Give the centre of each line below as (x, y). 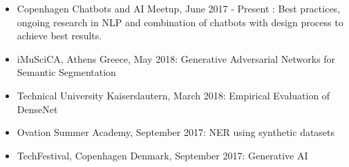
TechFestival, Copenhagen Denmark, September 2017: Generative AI (162, 155)
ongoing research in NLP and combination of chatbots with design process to (180, 22)
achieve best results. (59, 36)
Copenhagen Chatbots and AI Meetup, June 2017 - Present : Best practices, (179, 8)
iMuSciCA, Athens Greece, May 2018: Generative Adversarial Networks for (176, 58)
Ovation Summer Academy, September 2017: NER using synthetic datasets (176, 132)
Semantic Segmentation (66, 72)
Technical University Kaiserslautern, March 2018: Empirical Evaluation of (173, 95)
